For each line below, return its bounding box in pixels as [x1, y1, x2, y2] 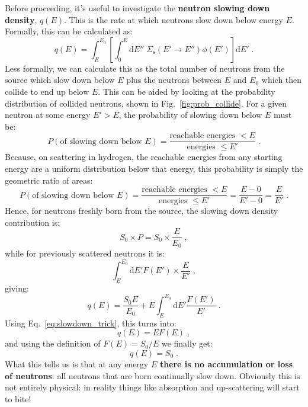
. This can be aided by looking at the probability [98, 85, 275, 97]
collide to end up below [5, 85, 89, 97]
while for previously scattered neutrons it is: [5, 246, 165, 259]
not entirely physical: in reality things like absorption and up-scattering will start [5, 381, 300, 393]
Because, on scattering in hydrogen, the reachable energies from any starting [5, 150, 283, 163]
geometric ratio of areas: [5, 174, 93, 186]
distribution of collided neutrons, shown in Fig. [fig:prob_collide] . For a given [5, 97, 287, 109]
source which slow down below [5, 73, 115, 86]
